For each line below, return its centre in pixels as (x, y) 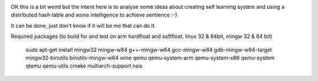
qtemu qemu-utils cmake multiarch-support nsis (84, 66)
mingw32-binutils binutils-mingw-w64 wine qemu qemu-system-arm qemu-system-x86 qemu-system (150, 58)
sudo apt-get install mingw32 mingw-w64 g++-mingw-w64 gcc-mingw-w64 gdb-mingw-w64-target (149, 50)
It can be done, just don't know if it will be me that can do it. (83, 26)
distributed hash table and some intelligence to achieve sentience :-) (94, 15)
